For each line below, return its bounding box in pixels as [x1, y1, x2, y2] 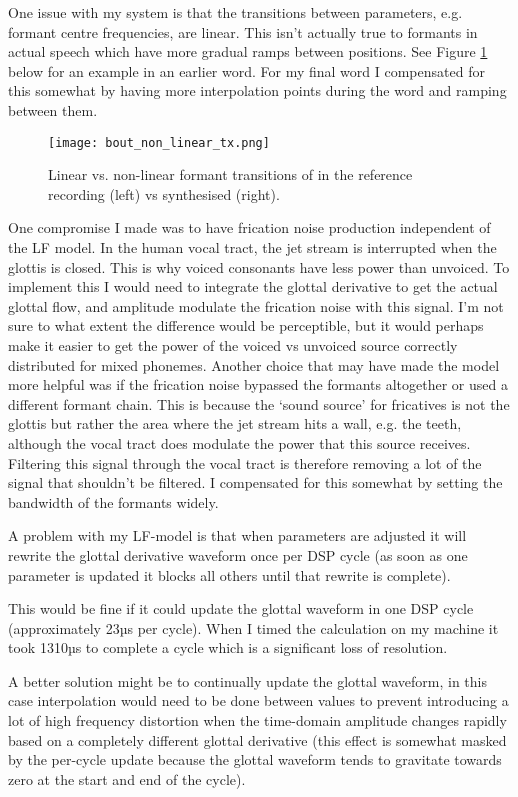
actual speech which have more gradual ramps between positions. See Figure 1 [8, 41, 488, 62]
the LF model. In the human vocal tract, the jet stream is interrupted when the [8, 237, 497, 257]
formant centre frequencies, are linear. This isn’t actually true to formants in [8, 21, 478, 42]
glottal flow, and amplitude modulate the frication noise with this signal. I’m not [8, 295, 504, 316]
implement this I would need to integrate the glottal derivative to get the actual [8, 276, 498, 297]
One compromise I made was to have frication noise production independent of [8, 217, 491, 238]
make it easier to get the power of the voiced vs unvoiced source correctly [8, 334, 458, 355]
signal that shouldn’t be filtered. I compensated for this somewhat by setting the [8, 472, 503, 493]
